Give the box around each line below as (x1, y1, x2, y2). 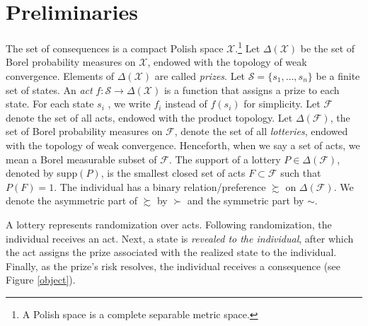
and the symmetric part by (187, 193, 304, 208)
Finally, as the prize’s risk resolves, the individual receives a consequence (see (6, 258, 341, 273)
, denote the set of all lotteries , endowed (174, 124, 348, 139)
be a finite (316, 68, 360, 83)
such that (280, 165, 321, 180)
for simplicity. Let (243, 96, 321, 111)
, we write (108, 96, 151, 111)
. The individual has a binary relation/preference (54, 179, 266, 194)
